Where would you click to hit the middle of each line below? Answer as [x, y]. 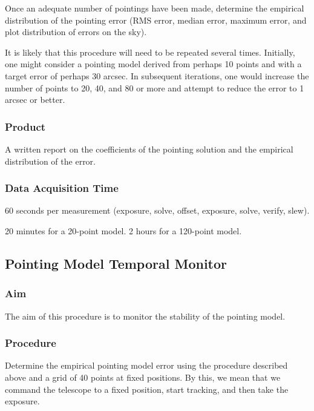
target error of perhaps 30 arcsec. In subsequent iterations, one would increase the [157, 75]
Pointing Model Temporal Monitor [116, 263]
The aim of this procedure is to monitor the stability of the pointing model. [145, 316]
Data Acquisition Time [62, 188]
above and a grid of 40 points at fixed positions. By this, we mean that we [143, 377]
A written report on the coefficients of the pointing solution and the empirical [149, 149]
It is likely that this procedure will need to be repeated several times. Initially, [150, 52]
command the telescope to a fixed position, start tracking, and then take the [147, 389]
